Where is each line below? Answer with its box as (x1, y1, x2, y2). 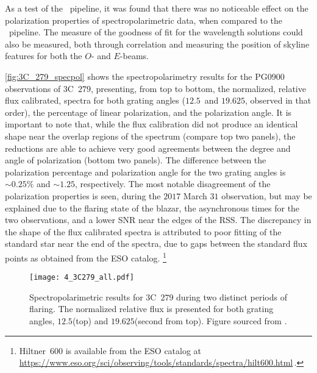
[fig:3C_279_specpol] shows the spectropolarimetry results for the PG (5, 69, 268, 82)
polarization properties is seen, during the (5, 189, 161, 202)
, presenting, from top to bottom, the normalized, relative (90, 82, 306, 94)
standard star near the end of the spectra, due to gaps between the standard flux (5, 237, 308, 250)
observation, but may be (221, 189, 312, 202)
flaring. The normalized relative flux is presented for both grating (29, 302, 274, 315)
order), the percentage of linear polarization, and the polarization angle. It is (5, 105, 292, 118)
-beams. (119, 49, 149, 62)
